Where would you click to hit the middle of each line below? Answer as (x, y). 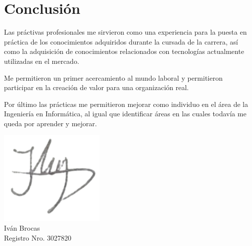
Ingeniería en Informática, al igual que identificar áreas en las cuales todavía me (125, 114)
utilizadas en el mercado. (42, 61)
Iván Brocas (22, 228)
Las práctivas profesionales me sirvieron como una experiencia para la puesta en (126, 32)
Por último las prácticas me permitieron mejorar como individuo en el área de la (126, 104)
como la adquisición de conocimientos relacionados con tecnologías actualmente (124, 51)
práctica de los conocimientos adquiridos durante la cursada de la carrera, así (121, 41)
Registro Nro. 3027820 (38, 237)
